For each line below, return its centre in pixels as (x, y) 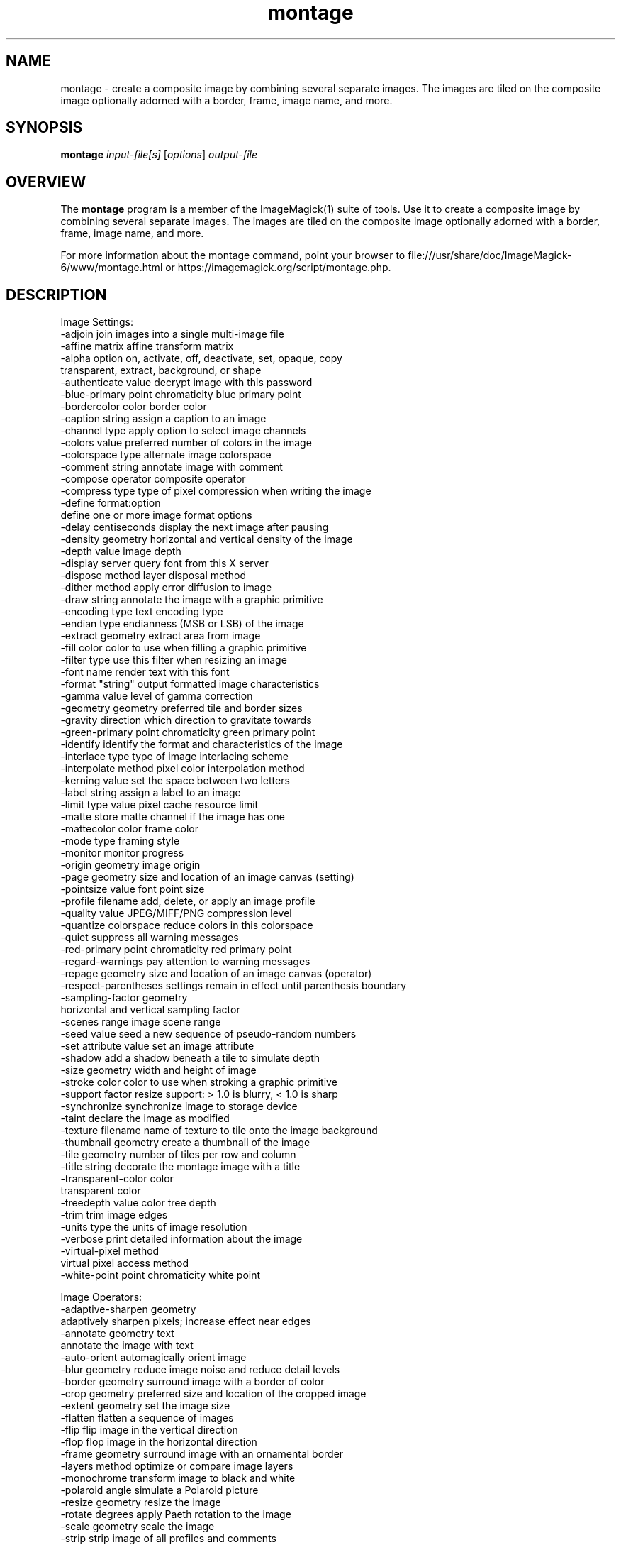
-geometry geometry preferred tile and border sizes (181, 708)
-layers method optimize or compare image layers (177, 1466)
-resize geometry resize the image (141, 1502)
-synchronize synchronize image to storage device (179, 1106)
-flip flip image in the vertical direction (149, 1430)
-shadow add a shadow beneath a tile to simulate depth (190, 1058)
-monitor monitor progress (122, 853)
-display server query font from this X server (164, 563)
